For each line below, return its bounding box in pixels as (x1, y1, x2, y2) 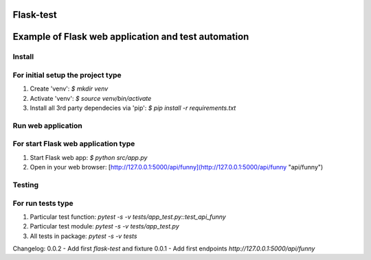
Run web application (12, 121, 82, 130)
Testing (12, 180, 39, 189)
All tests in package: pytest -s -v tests (30, 232, 137, 240)
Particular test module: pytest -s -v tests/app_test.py (30, 222, 180, 231)
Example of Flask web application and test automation (12, 31, 249, 43)
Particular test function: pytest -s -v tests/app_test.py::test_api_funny (30, 213, 226, 221)
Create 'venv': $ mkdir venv (30, 84, 109, 93)
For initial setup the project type (12, 70, 122, 80)
